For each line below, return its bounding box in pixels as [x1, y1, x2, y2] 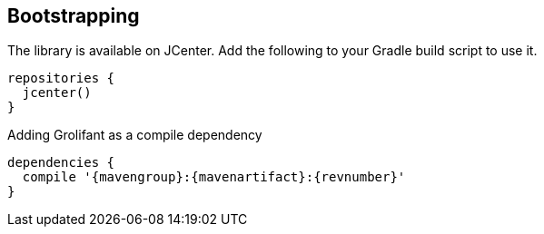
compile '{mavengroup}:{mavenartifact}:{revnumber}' [22, 170, 406, 185]
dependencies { [7, 155, 115, 171]
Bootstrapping [7, 5, 140, 27]
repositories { [7, 71, 115, 86]
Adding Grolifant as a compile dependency [7, 127, 262, 143]
